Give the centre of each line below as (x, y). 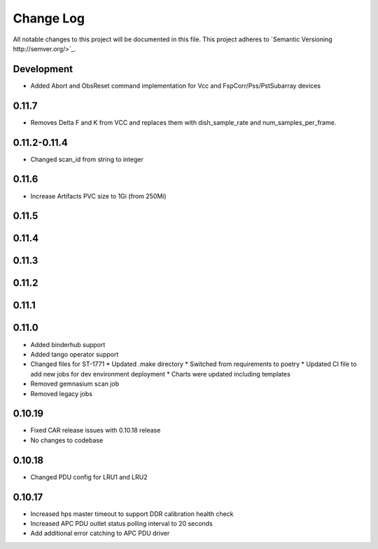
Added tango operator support (75, 354)
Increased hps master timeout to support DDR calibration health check (132, 514)
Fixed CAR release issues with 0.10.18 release (96, 431)
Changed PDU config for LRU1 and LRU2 (89, 477)
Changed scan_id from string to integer (87, 159)
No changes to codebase (67, 440)
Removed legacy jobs (61, 393)
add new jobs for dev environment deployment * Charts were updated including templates (160, 374)
